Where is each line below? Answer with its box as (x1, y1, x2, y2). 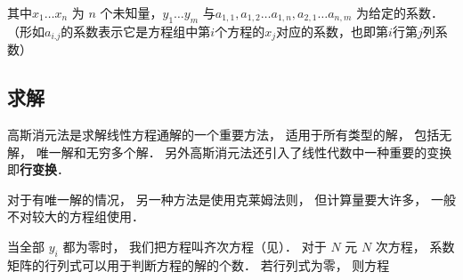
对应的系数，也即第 (276, 21, 389, 40)
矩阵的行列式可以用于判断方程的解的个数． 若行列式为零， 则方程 (7, 255, 390, 274)
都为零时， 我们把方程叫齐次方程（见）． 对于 (62, 237, 327, 256)
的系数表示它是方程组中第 (61, 21, 211, 40)
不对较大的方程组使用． (7, 207, 144, 226)
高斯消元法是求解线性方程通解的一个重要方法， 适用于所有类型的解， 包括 (7, 125, 440, 144)
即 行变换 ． (7, 160, 69, 179)
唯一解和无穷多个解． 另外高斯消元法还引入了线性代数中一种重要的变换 (36, 142, 452, 161)
